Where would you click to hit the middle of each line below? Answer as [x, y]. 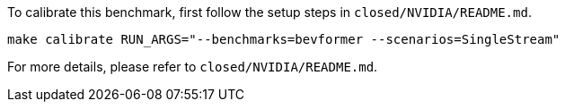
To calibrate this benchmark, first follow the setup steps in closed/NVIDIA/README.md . [269, 12]
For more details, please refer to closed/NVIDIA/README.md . [193, 67]
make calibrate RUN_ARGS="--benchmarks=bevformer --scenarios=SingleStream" [284, 39]
